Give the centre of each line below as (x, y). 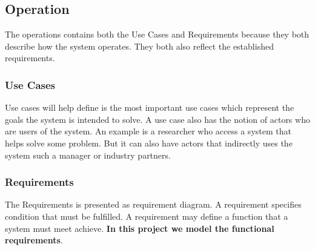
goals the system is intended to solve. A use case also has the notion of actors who (157, 119)
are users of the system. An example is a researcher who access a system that (148, 131)
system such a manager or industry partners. (88, 155)
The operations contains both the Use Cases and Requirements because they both (157, 34)
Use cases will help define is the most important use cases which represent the (150, 107)
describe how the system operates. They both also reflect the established (139, 46)
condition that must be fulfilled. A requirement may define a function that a (147, 216)
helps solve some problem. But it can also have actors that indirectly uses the (149, 143)
